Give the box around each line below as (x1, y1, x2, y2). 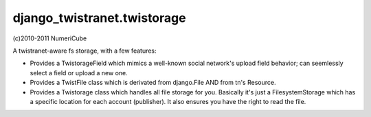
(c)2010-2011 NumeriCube (12, 34, 87, 42)
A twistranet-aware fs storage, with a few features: (12, 47, 157, 55)
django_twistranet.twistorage (12, 10, 186, 25)
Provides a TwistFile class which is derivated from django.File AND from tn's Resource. (30, 79, 276, 87)
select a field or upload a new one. (30, 68, 128, 77)
